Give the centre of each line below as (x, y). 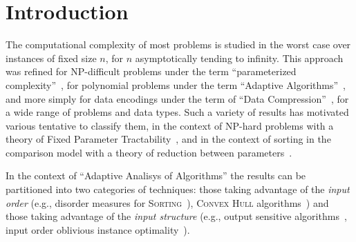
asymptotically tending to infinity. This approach (239, 58)
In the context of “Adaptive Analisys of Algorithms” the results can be (156, 175)
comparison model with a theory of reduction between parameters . (149, 152)
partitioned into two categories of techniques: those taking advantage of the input (178, 189)
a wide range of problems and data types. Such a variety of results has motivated (177, 112)
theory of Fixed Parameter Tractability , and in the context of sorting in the (168, 139)
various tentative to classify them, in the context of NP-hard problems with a (170, 125)
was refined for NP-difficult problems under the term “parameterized (151, 71)
